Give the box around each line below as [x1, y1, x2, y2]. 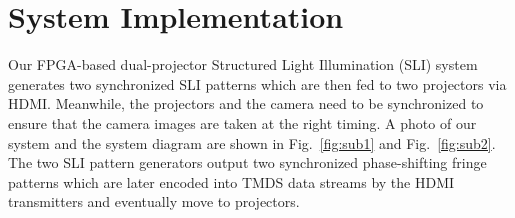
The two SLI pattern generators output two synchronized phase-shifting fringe [8, 152, 487, 173]
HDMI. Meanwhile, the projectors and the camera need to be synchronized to [8, 93, 484, 114]
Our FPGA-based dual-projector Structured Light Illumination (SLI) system [8, 54, 478, 75]
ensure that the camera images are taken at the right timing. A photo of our [8, 112, 477, 133]
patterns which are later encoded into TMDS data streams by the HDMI [8, 171, 455, 192]
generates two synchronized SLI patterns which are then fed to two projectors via [8, 73, 507, 94]
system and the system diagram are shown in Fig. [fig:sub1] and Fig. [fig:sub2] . [8, 132, 496, 153]
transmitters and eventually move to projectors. [8, 191, 300, 212]
